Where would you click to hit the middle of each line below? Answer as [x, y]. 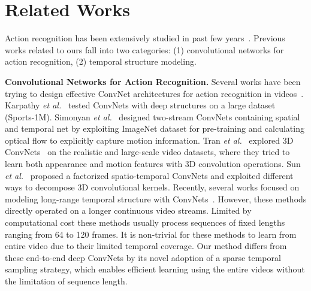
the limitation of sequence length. [66, 281]
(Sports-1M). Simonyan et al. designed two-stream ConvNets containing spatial [153, 116]
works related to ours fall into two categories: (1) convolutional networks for [144, 49]
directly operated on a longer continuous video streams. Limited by [128, 210]
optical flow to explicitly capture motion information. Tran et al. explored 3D [149, 140]
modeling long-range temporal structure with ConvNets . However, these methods [156, 198]
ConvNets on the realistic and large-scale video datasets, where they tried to [147, 152]
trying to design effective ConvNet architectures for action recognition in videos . [154, 93]
